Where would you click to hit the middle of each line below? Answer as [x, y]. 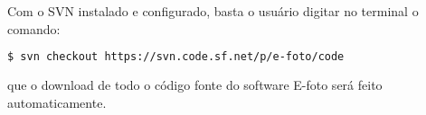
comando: [34, 28]
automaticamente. [57, 102]
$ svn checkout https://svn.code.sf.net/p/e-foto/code [176, 57]
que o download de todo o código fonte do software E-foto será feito [195, 85]
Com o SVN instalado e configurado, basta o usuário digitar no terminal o [213, 11]
